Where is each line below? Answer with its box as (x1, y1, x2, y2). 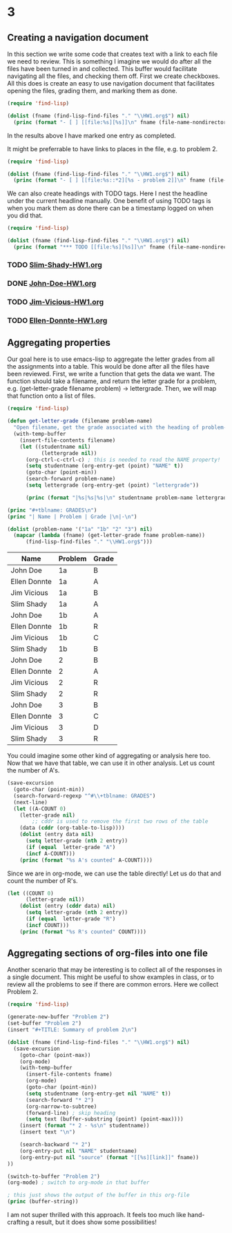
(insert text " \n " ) (19, 1129, 76, 1136)
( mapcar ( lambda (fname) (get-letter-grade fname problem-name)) (13, 532, 206, 539)
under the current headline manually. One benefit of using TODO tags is (7, 197, 211, 205)
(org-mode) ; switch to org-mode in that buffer (7, 1179, 150, 1186)
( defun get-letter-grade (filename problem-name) (7, 418, 153, 425)
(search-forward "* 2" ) (25, 1096, 95, 1103)
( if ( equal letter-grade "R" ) (25, 915, 116, 922)
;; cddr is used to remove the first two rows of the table (32, 818, 209, 825)
